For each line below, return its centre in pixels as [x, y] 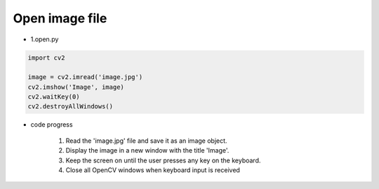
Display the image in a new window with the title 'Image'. [147, 150]
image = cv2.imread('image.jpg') [85, 77]
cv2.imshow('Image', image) [76, 87]
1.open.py [45, 39]
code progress [52, 125]
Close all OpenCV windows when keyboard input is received [153, 170]
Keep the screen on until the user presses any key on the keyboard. [163, 160]
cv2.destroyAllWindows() [71, 106]
